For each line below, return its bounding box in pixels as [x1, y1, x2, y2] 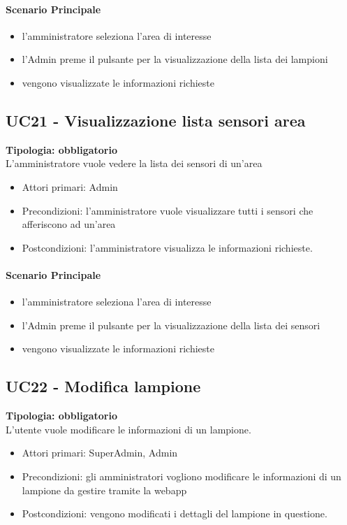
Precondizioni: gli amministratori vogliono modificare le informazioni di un [22, 468, 341, 483]
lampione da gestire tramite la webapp [22, 482, 187, 497]
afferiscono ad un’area [22, 217, 116, 231]
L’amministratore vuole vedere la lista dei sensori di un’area [6, 156, 263, 171]
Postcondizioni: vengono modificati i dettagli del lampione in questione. [22, 506, 327, 521]
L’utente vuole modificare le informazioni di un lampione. [6, 422, 251, 436]
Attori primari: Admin [22, 179, 118, 194]
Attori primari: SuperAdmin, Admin [22, 445, 178, 460]
